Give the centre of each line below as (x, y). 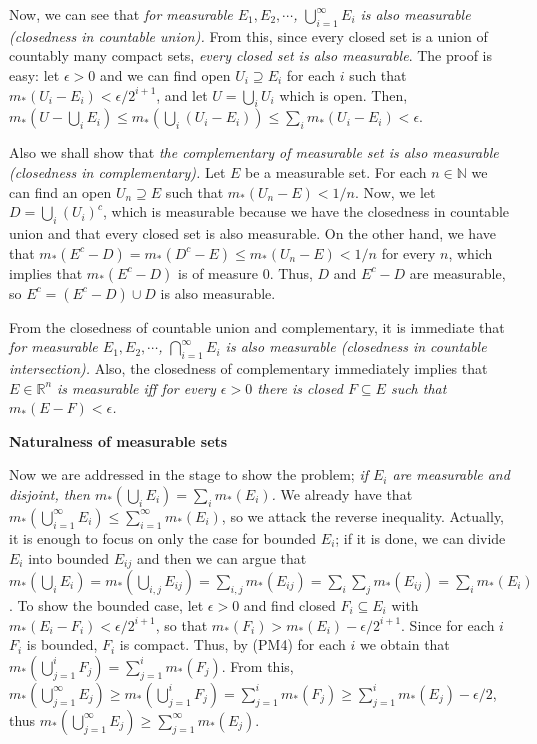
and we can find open (165, 74)
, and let (182, 94)
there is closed (300, 387)
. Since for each (448, 624)
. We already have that (342, 493)
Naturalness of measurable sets (118, 440)
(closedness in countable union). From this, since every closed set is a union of (248, 35)
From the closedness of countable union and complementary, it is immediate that (257, 326)
